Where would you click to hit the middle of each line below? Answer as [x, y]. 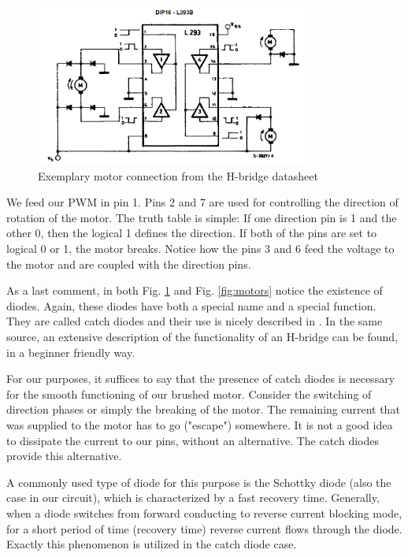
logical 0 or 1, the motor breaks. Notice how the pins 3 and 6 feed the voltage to [200, 249]
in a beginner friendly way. [71, 352]
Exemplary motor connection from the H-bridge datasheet [178, 175]
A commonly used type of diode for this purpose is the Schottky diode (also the [199, 482]
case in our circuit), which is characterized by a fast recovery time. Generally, [193, 498]
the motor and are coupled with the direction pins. [129, 264]
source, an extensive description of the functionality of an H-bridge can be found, [202, 336]
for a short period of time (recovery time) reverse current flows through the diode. [204, 528]
